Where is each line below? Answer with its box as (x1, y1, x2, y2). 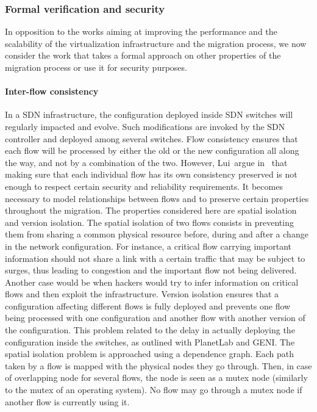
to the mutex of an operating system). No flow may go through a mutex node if (5, 383, 302, 396)
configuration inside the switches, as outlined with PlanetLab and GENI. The (5, 335, 295, 348)
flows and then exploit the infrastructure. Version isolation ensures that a (5, 287, 279, 300)
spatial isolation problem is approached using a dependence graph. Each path (5, 347, 294, 360)
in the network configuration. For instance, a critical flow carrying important (5, 239, 291, 252)
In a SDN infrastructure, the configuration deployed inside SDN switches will (5, 108, 293, 121)
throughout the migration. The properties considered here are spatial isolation (5, 204, 297, 217)
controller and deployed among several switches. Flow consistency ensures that (5, 132, 298, 145)
